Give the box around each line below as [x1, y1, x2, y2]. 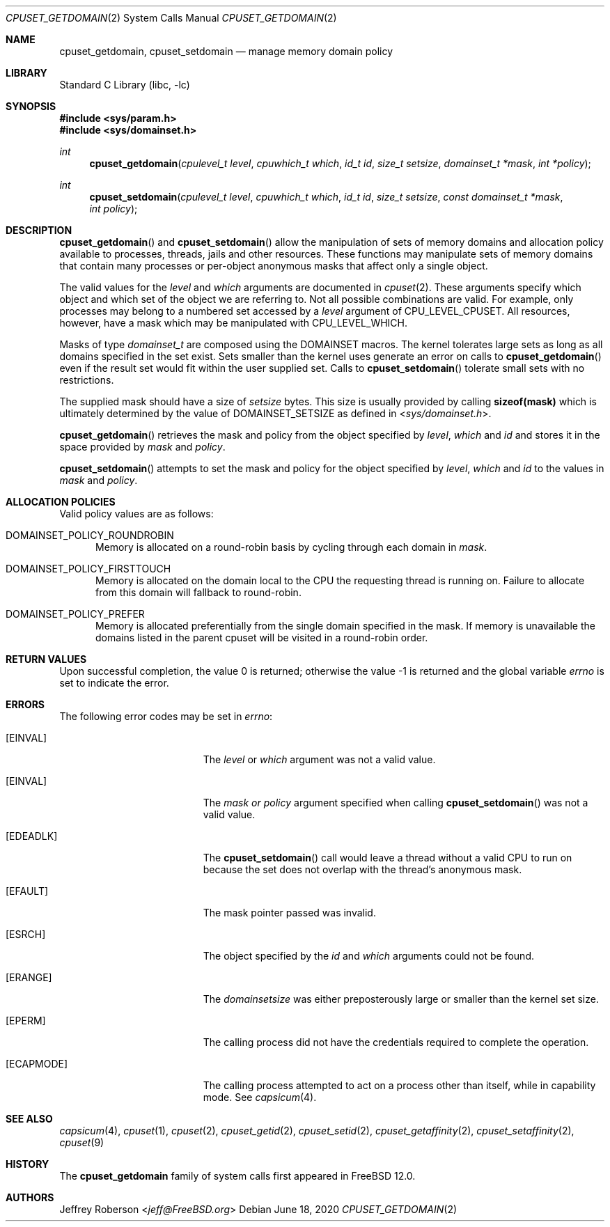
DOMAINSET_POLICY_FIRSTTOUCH [6, 563, 171, 575]
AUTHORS [6, 1191, 54, 1203]
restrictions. [59, 374, 114, 386]
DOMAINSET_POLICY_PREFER [6, 608, 145, 620]
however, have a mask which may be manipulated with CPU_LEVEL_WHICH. [59, 317, 408, 329]
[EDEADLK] [6, 830, 58, 842]
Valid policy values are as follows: [59, 508, 214, 519]
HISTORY [6, 1158, 49, 1170]
